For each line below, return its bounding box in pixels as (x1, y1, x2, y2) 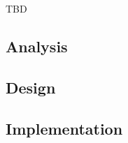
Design (6, 76, 56, 98)
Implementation (6, 117, 123, 139)
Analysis (6, 35, 68, 57)
